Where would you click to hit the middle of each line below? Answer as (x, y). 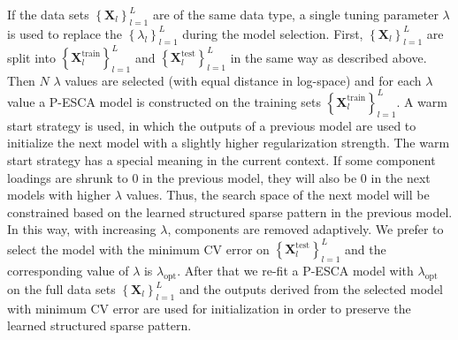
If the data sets (48, 14)
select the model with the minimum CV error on (138, 249)
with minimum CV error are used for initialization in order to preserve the (209, 308)
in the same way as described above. (328, 57)
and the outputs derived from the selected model (311, 289)
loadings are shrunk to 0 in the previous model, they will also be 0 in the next (219, 177)
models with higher (59, 195)
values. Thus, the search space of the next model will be (278, 195)
